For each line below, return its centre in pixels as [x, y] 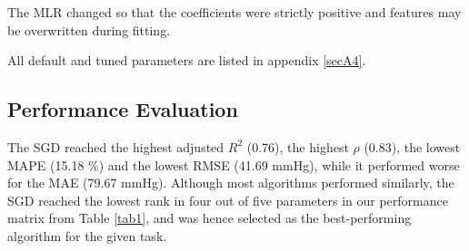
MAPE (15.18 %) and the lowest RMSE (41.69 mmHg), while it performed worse [234, 164]
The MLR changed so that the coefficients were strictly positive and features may [234, 12]
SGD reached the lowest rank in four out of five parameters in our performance [228, 200]
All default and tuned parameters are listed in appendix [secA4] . [187, 60]
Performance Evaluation [123, 109]
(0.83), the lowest [412, 146]
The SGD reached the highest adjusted [116, 146]
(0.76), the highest [298, 146]
